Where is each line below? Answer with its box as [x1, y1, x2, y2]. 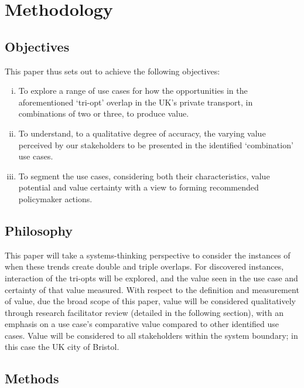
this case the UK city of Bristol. [5, 341, 119, 353]
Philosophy [5, 221, 73, 239]
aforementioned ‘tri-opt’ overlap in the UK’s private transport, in [18, 96, 253, 108]
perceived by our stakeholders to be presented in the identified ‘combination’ [18, 138, 293, 151]
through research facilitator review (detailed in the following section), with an [5, 306, 283, 318]
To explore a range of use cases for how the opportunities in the [18, 84, 248, 97]
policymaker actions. [18, 192, 93, 205]
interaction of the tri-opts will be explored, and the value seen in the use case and [5, 271, 298, 284]
